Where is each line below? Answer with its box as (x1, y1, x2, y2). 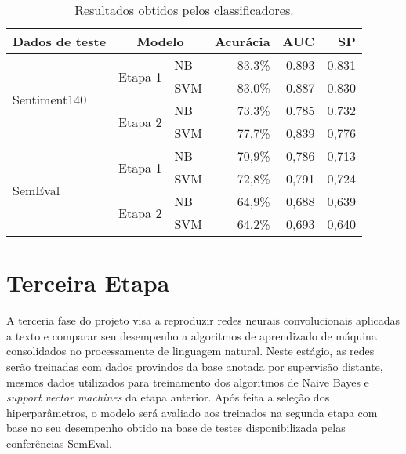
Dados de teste (13, 32, 107, 50)
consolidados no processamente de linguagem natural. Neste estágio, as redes (6, 343, 375, 359)
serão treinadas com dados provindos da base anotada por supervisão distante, (6, 358, 383, 374)
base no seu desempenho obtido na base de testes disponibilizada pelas (6, 419, 346, 436)
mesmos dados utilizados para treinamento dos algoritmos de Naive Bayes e (6, 373, 369, 390)
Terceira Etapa (6, 267, 170, 299)
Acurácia (215, 32, 270, 50)
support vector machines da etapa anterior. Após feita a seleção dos (6, 389, 330, 405)
